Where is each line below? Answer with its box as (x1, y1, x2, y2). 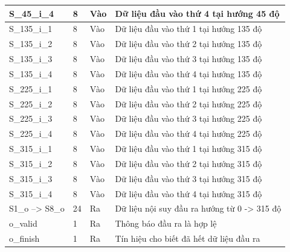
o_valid (9, 217, 37, 230)
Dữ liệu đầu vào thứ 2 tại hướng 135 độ (115, 37, 262, 50)
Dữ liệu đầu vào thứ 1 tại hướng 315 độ (115, 142, 262, 155)
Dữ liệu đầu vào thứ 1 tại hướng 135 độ (115, 22, 262, 35)
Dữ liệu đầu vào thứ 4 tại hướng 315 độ (115, 187, 262, 200)
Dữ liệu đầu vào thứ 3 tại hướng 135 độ (115, 52, 262, 65)
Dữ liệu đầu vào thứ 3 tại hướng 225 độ (115, 112, 262, 125)
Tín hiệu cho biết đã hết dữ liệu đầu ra (115, 232, 260, 245)
